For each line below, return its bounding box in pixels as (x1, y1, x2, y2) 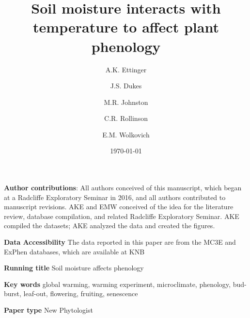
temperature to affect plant (33, 17, 219, 37)
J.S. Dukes (110, 81, 142, 91)
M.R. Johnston (104, 97, 148, 107)
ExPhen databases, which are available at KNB (4, 246, 145, 256)
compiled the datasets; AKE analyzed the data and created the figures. (4, 220, 215, 231)
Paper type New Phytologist (4, 305, 93, 315)
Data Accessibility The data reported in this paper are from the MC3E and (4, 237, 236, 247)
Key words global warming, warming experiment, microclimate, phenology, (4, 279, 231, 289)
